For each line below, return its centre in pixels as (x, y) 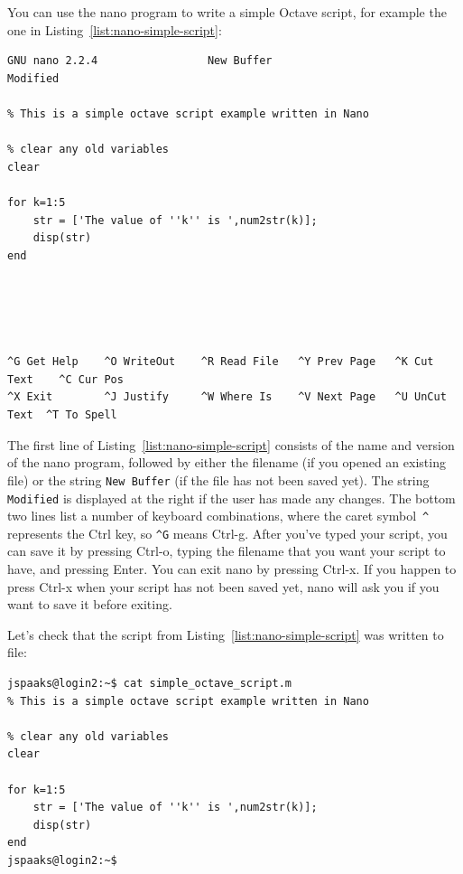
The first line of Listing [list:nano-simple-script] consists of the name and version (231, 444)
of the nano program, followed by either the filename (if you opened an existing (227, 462)
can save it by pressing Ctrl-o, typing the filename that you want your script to (227, 551)
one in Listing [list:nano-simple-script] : (115, 29)
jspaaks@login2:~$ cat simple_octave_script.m (149, 684)
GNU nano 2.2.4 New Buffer (140, 61)
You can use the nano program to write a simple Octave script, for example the (227, 12)
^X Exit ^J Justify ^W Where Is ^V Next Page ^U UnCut (227, 397)
